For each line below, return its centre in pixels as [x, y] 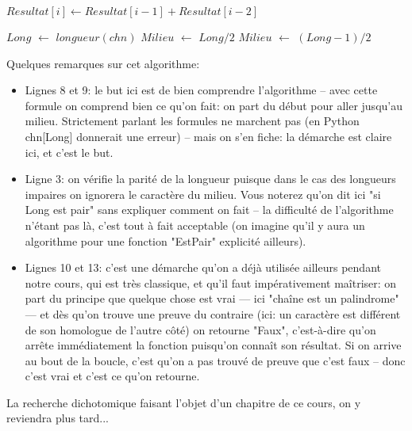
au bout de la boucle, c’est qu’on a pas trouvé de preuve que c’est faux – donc [215, 360]
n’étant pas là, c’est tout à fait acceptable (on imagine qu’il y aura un [195, 225]
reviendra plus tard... [58, 418]
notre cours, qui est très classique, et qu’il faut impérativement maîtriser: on [211, 282]
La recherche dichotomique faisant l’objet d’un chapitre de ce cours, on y [184, 402]
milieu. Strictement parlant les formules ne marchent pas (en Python [192, 121]
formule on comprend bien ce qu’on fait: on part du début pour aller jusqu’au [214, 105]
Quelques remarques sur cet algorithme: [103, 63]
